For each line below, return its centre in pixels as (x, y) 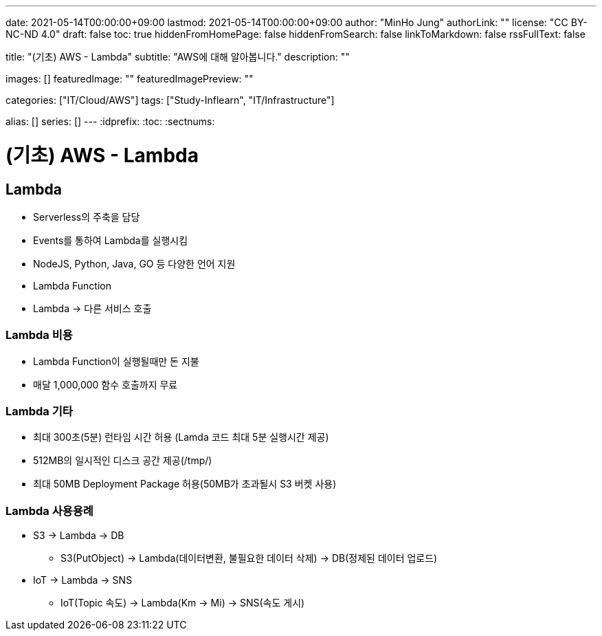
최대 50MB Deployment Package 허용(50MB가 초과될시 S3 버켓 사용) (185, 484)
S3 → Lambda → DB (79, 536)
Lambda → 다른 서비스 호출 (92, 308)
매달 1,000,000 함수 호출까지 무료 (105, 384)
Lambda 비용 (39, 335)
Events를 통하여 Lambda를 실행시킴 (111, 240)
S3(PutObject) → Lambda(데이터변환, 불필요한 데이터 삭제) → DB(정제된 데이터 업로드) (249, 558)
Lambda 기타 (39, 412)
